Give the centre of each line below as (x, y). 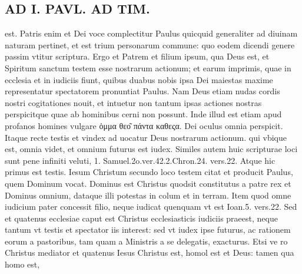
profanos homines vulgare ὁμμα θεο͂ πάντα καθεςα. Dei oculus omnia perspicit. (144, 125)
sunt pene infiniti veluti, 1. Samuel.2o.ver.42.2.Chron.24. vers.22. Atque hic (140, 160)
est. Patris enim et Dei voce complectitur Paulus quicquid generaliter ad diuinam (151, 33)
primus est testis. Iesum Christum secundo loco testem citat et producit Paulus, (149, 172)
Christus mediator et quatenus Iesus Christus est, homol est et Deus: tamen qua (150, 252)
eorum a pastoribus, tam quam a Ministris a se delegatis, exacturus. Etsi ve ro (146, 241)
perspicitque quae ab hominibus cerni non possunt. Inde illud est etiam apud (143, 114)
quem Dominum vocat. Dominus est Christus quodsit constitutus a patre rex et (148, 183)
